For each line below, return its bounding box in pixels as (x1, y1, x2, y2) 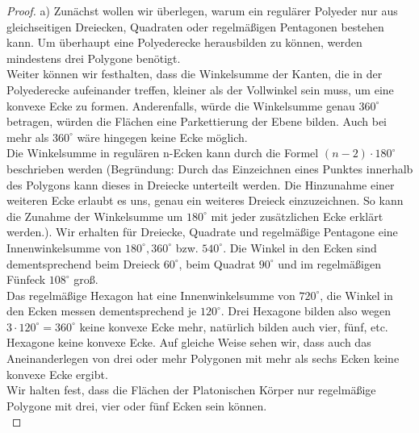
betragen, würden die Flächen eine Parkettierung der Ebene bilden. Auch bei (6, 113, 387, 130)
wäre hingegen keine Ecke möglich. (77, 128, 248, 145)
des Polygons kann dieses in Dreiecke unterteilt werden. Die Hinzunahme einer (6, 176, 395, 193)
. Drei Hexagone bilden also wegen (220, 302, 392, 319)
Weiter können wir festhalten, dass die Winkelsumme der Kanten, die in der (6, 65, 383, 82)
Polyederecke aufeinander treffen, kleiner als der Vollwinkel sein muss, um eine (6, 81, 394, 98)
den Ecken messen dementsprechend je (6, 302, 197, 319)
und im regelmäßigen (278, 255, 381, 272)
